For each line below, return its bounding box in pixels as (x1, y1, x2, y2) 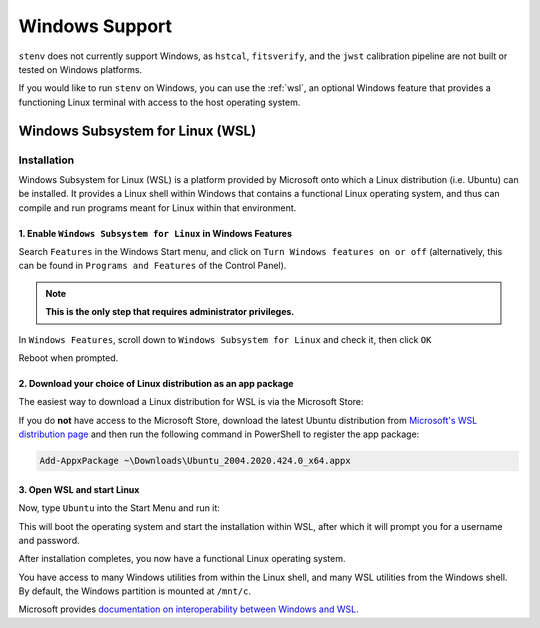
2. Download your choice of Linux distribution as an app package (18, 378, 294, 389)
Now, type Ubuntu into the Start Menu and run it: (18, 502, 220, 514)
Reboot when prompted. (18, 352, 119, 364)
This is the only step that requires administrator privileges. (45, 306, 295, 318)
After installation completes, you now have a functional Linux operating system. (18, 553, 346, 565)
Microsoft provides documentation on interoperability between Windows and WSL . (18, 603, 359, 615)
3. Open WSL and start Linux (18, 483, 140, 495)
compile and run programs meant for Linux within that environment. (18, 201, 297, 214)
